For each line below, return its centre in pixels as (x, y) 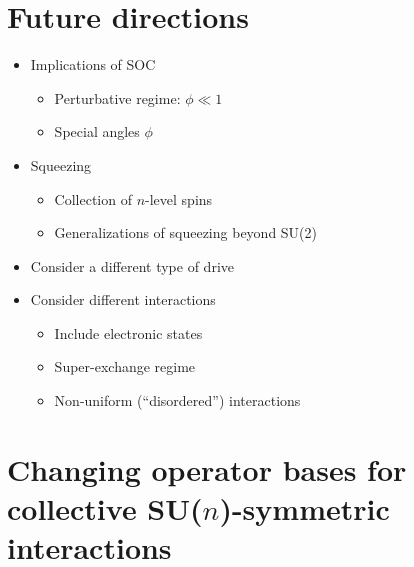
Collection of (93, 198)
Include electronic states (128, 332)
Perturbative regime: (117, 97)
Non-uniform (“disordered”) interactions (177, 400)
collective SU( (105, 508)
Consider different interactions (123, 299)
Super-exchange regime (125, 366)
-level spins (179, 198)
